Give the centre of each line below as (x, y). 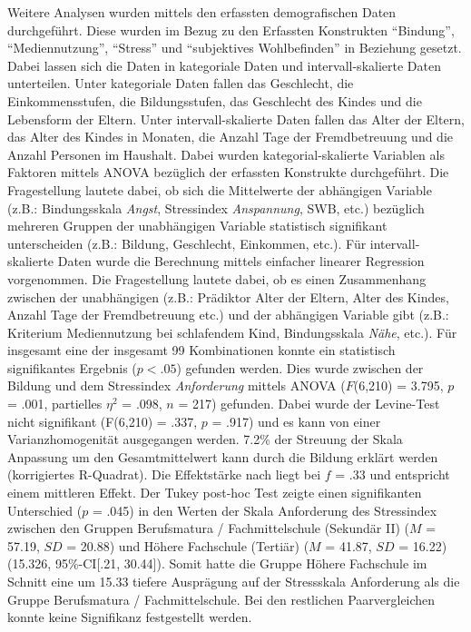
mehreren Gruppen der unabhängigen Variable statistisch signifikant (197, 226)
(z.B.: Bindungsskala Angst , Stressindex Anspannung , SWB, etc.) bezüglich (216, 207)
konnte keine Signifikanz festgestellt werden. (130, 617)
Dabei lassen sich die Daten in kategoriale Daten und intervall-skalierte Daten (224, 65)
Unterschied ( (45, 510)
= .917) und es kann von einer (296, 421)
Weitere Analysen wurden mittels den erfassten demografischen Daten (202, 12)
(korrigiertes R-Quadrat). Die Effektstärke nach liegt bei (164, 474)
